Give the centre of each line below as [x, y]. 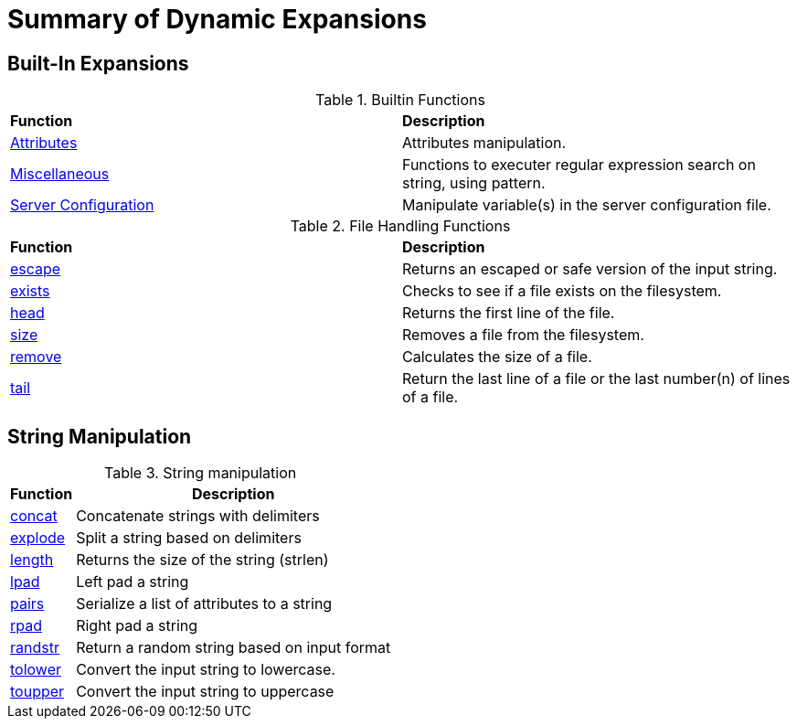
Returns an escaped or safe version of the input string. [590, 269]
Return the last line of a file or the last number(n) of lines [596, 379]
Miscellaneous [60, 174]
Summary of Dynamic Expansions [217, 19]
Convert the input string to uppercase [205, 692]
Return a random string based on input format [234, 648]
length [32, 560]
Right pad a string [137, 626]
